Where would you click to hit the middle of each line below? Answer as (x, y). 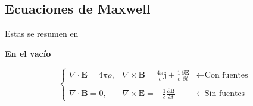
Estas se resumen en (42, 33)
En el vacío (28, 53)
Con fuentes (226, 76)
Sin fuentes (225, 94)
